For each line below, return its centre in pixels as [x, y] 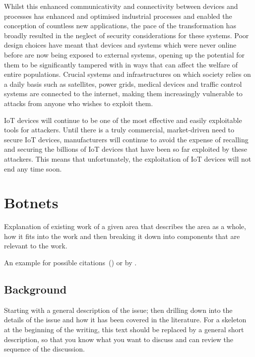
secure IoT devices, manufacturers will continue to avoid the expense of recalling [126, 139]
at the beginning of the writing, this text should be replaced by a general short [124, 329]
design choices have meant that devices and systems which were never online [120, 45]
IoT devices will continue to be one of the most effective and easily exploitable [123, 120]
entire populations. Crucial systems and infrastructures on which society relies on [127, 74]
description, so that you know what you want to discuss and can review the [119, 339]
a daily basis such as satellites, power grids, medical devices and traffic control [123, 84]
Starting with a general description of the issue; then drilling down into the [118, 310]
